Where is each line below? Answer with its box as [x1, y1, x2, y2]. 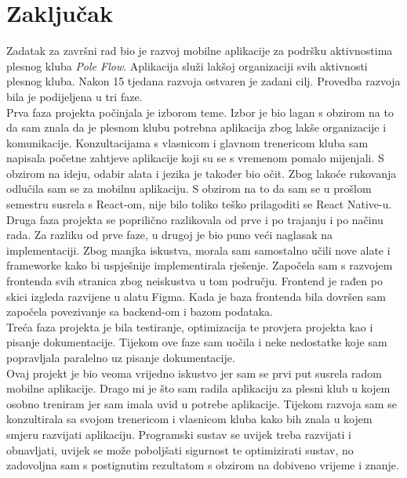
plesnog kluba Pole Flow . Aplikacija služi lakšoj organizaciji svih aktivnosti [6, 57, 368, 74]
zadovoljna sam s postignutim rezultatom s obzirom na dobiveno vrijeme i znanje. [6, 457, 399, 473]
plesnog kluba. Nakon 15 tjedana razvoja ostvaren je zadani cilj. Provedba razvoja [6, 73, 401, 89]
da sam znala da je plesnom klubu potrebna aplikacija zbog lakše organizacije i [6, 119, 387, 136]
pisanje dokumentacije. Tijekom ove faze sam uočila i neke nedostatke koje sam [6, 334, 387, 350]
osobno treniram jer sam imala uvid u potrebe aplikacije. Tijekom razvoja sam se [6, 395, 397, 411]
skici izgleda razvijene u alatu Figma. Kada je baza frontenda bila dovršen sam [6, 288, 386, 304]
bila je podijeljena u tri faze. [6, 88, 143, 104]
